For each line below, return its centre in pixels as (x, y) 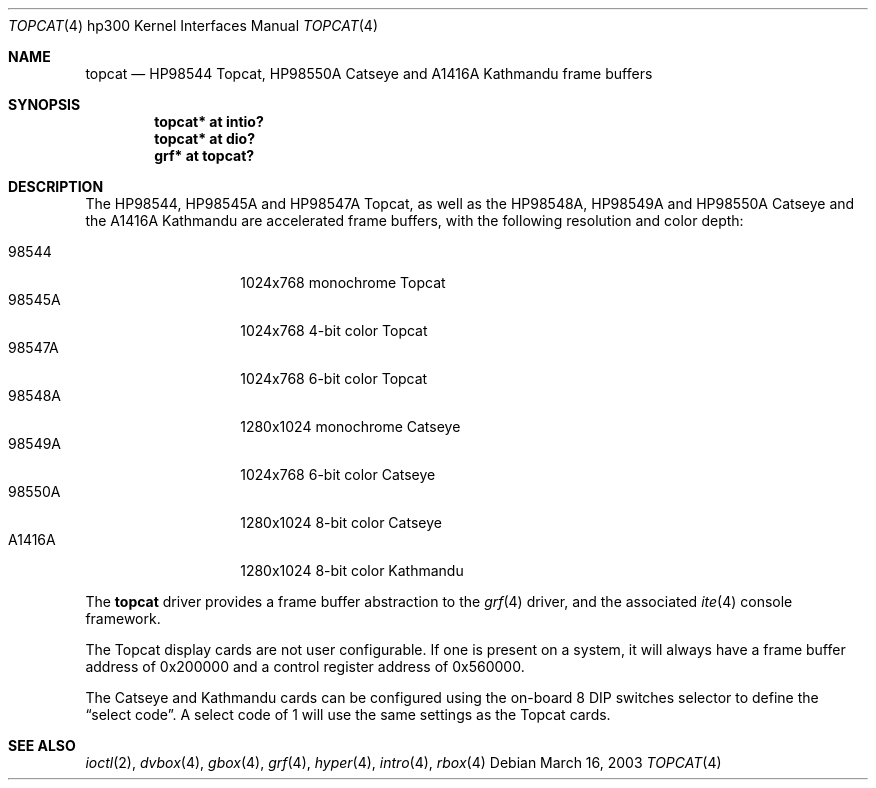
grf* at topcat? (204, 155)
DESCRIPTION (56, 186)
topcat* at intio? (209, 121)
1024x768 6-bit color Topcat (334, 378)
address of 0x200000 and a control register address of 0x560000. (305, 666)
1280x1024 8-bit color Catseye (341, 522)
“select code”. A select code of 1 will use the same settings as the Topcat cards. (348, 714)
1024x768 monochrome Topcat (343, 282)
